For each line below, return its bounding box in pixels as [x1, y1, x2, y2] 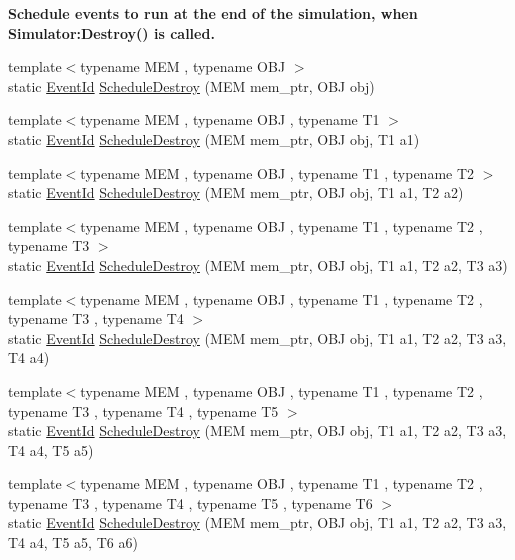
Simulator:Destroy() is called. [8, 22, 215, 43]
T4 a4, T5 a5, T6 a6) [8, 532, 138, 553]
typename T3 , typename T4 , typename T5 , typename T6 [8, 492, 373, 513]
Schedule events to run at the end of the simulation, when [8, 3, 418, 23]
